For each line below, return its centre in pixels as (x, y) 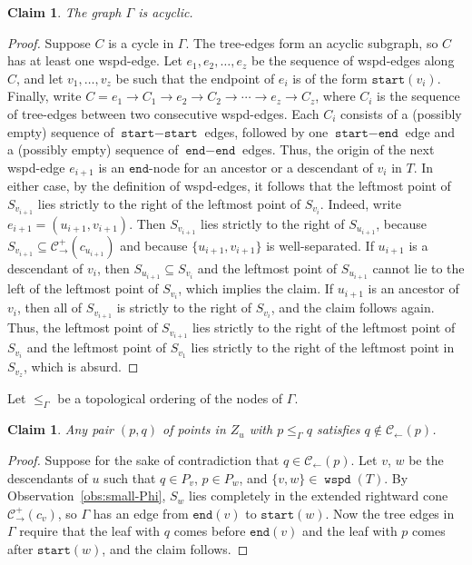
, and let (40, 78)
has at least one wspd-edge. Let (95, 60)
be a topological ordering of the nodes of (170, 398)
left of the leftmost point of (83, 288)
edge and (430, 131)
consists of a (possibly (401, 113)
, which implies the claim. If (256, 288)
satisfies (338, 429)
